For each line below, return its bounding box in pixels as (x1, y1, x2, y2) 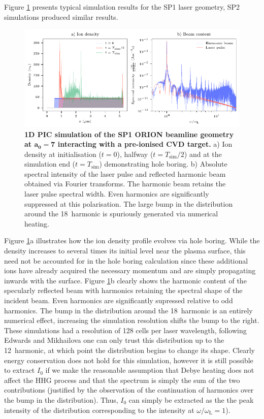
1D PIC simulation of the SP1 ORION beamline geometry (24, 128, 234, 139)
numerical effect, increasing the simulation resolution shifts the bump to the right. (4, 315, 259, 326)
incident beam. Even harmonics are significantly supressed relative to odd (4, 295, 233, 305)
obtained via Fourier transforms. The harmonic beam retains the (24, 178, 226, 189)
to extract (4, 365, 35, 375)
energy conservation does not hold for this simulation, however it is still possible (4, 354, 253, 365)
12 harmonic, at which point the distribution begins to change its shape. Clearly (4, 344, 255, 355)
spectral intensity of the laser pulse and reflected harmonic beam (24, 168, 226, 179)
